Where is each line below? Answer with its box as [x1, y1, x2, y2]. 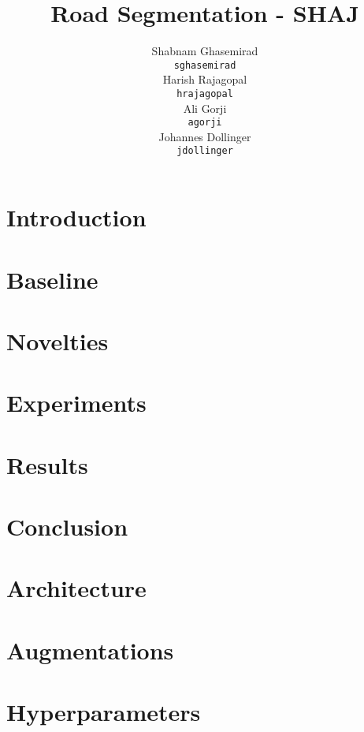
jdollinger [176, 145, 233, 157]
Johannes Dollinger [158, 128, 251, 144]
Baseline [6, 263, 98, 295]
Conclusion [6, 510, 128, 542]
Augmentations [6, 633, 174, 666]
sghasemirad [173, 59, 236, 71]
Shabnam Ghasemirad [151, 43, 258, 59]
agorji [188, 117, 222, 129]
